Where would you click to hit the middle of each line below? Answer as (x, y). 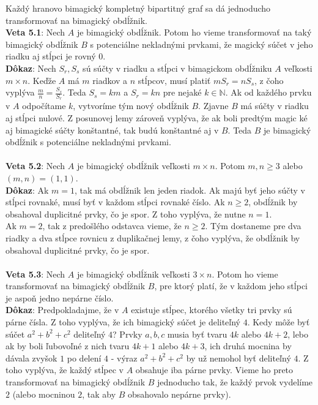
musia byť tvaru (197, 334)
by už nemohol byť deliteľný (239, 358)
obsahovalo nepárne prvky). (179, 394)
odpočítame (44, 106)
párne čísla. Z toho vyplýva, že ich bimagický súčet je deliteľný (123, 322)
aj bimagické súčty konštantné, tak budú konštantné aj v (112, 130)
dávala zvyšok (31, 358)
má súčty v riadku (275, 106)
